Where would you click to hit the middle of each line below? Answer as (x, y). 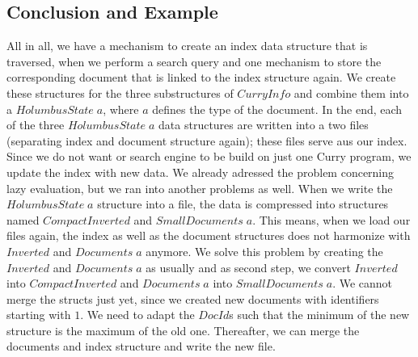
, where (121, 109)
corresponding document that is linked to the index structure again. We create (201, 77)
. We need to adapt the (137, 315)
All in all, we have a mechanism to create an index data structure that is (187, 46)
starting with (39, 315)
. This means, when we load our (331, 219)
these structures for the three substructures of (120, 92)
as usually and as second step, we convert (248, 267)
